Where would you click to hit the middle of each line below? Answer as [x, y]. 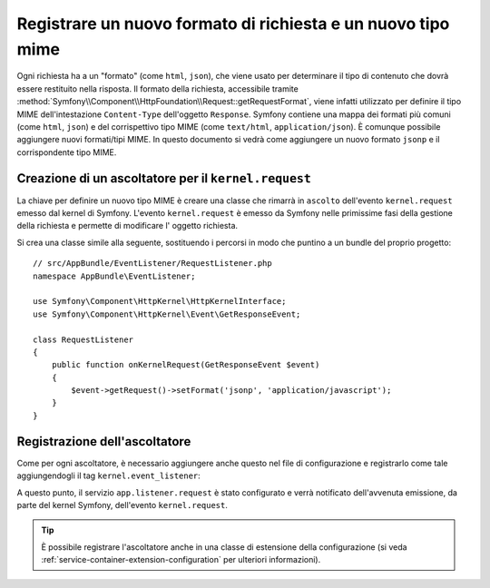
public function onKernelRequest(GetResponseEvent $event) [186, 365]
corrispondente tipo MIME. [67, 152]
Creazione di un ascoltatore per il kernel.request [164, 178]
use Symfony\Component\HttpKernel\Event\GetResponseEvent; [167, 314]
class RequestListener [83, 339]
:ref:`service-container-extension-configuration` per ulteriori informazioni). [181, 560]
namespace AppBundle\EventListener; [114, 276]
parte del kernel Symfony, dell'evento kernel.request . [122, 505]
